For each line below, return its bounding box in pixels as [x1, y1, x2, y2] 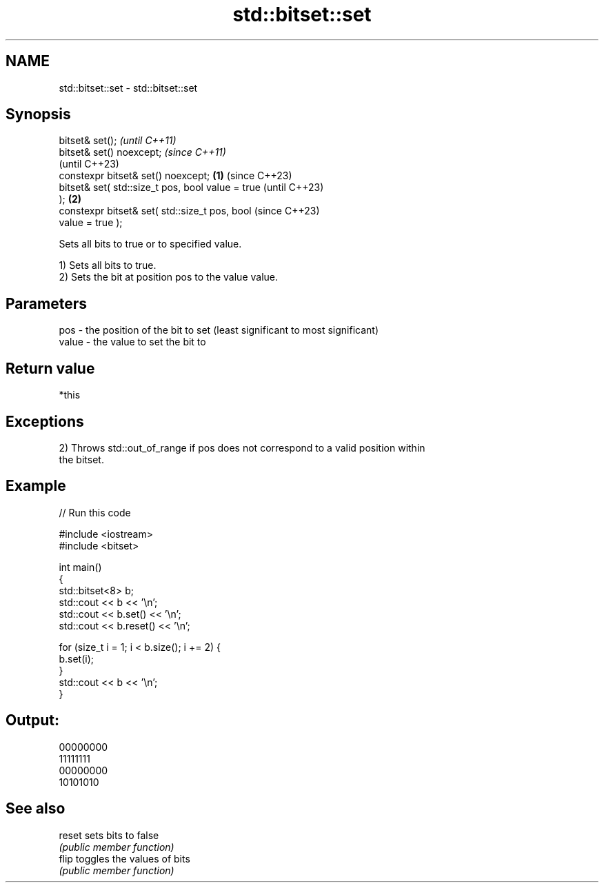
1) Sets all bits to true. [59, 259, 157, 272]
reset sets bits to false [59, 829, 159, 841]
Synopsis [6, 105, 71, 123]
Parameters [6, 294, 87, 312]
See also [6, 800, 66, 818]
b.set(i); [59, 652, 94, 665]
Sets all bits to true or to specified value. [59, 238, 242, 250]
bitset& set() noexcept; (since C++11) [59, 146, 226, 159]
